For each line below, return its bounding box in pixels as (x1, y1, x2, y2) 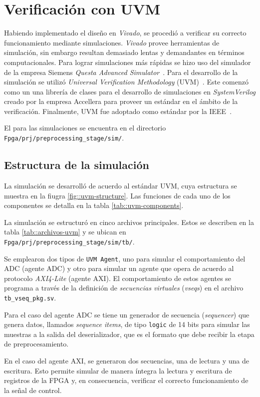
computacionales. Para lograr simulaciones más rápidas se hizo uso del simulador (4, 56, 251, 67)
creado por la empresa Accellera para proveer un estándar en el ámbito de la (4, 96, 238, 106)
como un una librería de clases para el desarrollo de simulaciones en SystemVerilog (4, 86, 256, 96)
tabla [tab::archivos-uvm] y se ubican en (4, 226, 126, 237)
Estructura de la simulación (4, 157, 149, 172)
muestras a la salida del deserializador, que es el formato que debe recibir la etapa (4, 328, 255, 339)
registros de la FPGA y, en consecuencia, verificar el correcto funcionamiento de (4, 375, 249, 385)
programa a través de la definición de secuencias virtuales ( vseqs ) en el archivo (4, 282, 244, 293)
